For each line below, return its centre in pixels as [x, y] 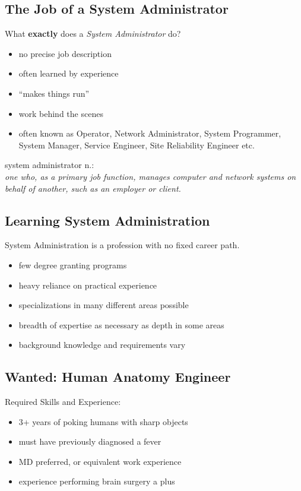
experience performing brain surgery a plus [97, 481]
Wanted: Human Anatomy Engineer [118, 377]
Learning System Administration [107, 220]
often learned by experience [69, 73]
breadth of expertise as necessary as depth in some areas [121, 324]
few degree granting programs [73, 264]
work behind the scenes [61, 113]
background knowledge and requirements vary [102, 345]
